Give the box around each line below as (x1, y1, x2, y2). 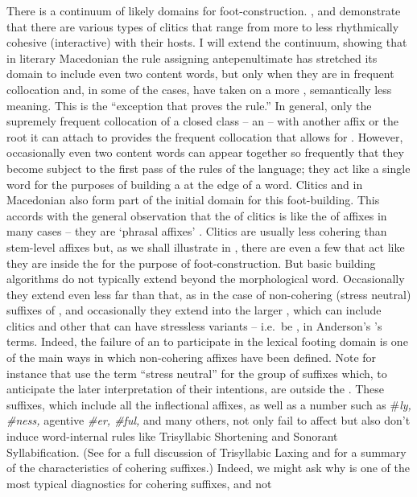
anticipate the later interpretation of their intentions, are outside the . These (6, 380, 385, 397)
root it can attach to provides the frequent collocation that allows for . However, (6, 128, 403, 145)
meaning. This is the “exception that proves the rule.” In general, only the (6, 97, 372, 113)
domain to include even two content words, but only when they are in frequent (6, 65, 394, 82)
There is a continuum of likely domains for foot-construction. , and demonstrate (6, 2, 401, 18)
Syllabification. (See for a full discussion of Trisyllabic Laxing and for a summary (6, 443, 407, 460)
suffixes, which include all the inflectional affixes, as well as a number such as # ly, (6, 396, 411, 413)
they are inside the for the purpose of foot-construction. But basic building (6, 254, 376, 271)
